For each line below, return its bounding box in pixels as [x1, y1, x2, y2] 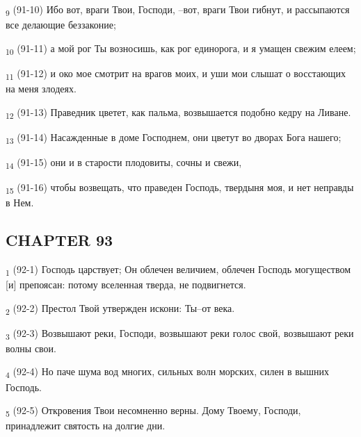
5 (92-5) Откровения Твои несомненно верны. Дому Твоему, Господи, [6, 403, 301, 419]
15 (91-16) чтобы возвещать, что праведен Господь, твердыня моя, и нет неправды [6, 179, 354, 196]
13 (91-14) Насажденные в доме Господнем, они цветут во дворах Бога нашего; [6, 129, 342, 146]
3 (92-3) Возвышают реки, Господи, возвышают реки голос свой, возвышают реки [6, 325, 354, 342]
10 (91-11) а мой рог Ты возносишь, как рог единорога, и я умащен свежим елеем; [6, 40, 356, 57]
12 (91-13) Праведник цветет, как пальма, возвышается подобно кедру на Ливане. [6, 104, 351, 121]
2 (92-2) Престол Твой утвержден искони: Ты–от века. [6, 300, 235, 317]
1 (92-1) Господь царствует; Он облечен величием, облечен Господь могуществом [6, 261, 351, 278]
